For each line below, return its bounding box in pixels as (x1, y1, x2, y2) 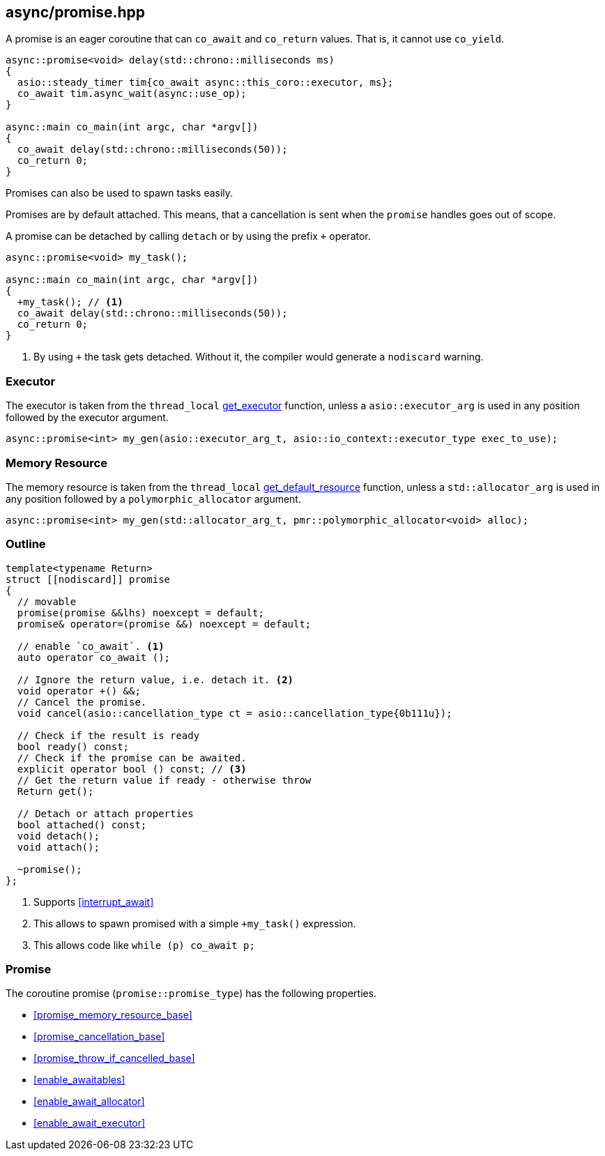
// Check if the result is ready (17, 729, 200, 741)
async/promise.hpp (6, 3, 146, 21)
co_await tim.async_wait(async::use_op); (17, 88, 247, 100)
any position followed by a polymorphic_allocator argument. (6, 492, 301, 505)
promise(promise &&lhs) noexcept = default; (17, 607, 264, 618)
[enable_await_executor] (33, 1117, 146, 1130)
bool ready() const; (17, 740, 130, 752)
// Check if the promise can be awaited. (17, 752, 247, 763)
